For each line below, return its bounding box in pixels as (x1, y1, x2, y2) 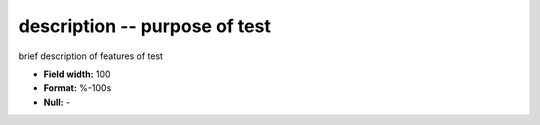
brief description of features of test (18, 50, 164, 62)
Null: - (43, 96, 71, 108)
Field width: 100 (43, 68, 111, 80)
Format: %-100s (43, 82, 112, 94)
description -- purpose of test (18, 15, 272, 37)
